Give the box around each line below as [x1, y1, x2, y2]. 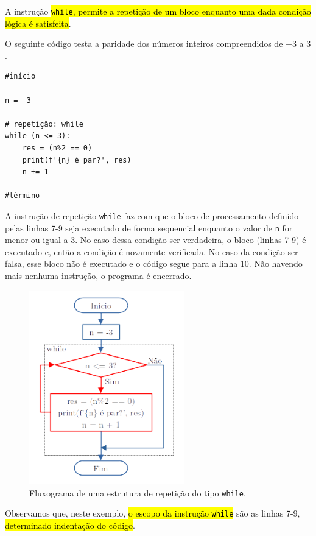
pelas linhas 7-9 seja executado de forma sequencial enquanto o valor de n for [5, 221, 293, 234]
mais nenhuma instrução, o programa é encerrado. [5, 269, 192, 282]
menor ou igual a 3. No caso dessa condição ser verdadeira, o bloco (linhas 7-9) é [5, 233, 306, 246]
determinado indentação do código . [5, 518, 135, 531]
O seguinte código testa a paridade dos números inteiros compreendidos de [5, 37, 283, 50]
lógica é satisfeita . [5, 16, 71, 29]
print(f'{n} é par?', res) [22, 155, 132, 164]
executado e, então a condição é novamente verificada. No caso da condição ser [5, 245, 298, 258]
